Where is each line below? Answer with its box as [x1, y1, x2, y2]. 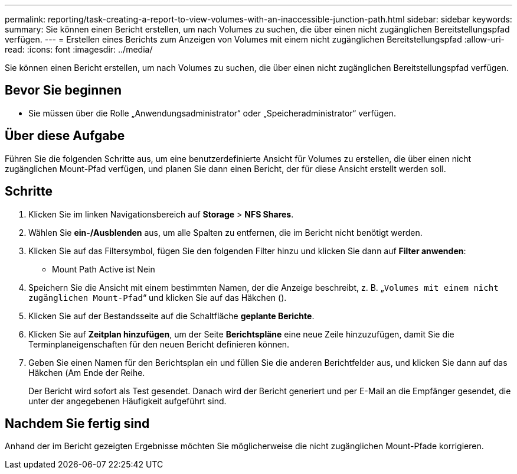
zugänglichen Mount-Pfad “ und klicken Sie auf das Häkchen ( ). [28, 292, 287, 303]
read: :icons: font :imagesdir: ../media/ [5, 44, 153, 54]
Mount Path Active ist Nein [52, 264, 155, 274]
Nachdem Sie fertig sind [5, 415, 150, 431]
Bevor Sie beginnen [5, 83, 122, 98]
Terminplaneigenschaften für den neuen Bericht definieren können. [28, 339, 290, 349]
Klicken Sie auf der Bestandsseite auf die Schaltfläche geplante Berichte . [28, 310, 315, 321]
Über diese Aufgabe [5, 128, 125, 144]
